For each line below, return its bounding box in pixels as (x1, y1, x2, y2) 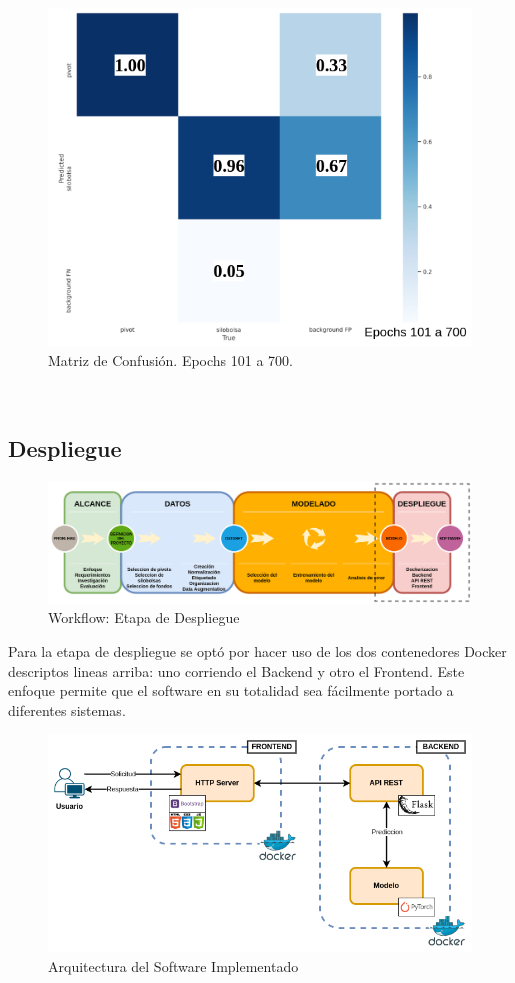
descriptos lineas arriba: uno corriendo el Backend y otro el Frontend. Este (8, 660, 465, 681)
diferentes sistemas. (8, 699, 126, 720)
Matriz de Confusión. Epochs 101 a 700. (48, 350, 294, 371)
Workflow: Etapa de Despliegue (48, 607, 240, 628)
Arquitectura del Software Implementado (48, 955, 299, 976)
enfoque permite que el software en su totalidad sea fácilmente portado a (8, 680, 454, 701)
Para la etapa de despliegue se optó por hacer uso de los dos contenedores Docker (8, 640, 507, 661)
